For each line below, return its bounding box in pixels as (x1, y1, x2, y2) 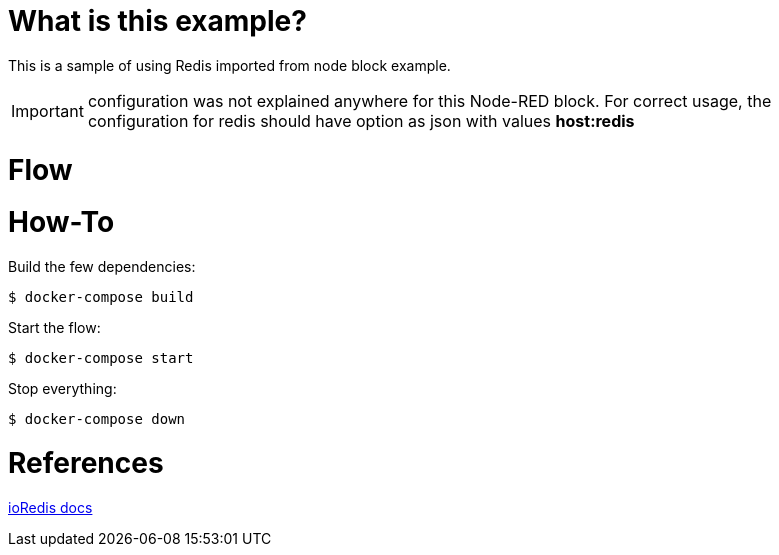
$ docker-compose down (8, 411, 186, 427)
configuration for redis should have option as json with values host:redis (87, 110, 635, 131)
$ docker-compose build (8, 289, 194, 305)
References (8, 445, 164, 480)
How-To (8, 205, 115, 240)
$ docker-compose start (8, 350, 194, 366)
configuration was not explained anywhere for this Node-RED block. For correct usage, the (87, 90, 772, 111)
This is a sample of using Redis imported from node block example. (8, 56, 451, 74)
